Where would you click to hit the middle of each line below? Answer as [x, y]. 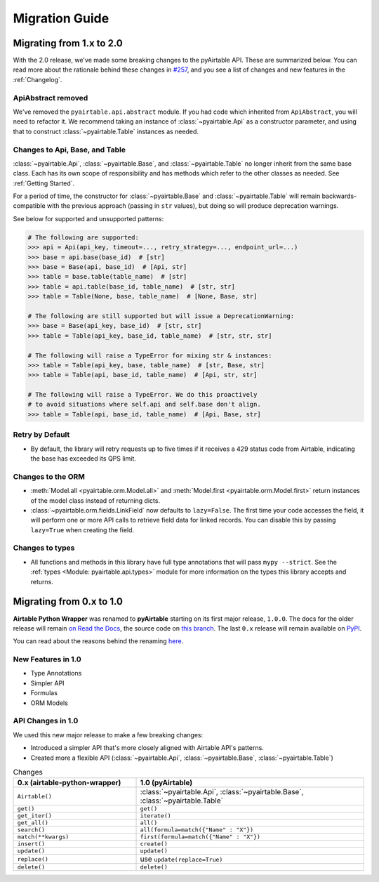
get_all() [33, 823]
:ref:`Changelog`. [38, 79]
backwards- [339, 196]
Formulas [44, 693]
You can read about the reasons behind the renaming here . [98, 641]
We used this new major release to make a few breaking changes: [108, 735]
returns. [42, 581]
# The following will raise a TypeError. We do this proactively [142, 395]
